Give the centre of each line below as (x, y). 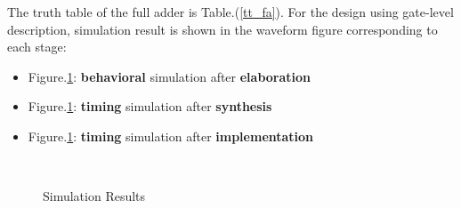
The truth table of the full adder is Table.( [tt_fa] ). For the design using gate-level (230, 12)
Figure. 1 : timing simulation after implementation (171, 136)
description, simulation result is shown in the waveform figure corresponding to (222, 29)
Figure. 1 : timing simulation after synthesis (150, 106)
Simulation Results (94, 196)
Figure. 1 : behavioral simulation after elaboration (170, 76)
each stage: (37, 47)
